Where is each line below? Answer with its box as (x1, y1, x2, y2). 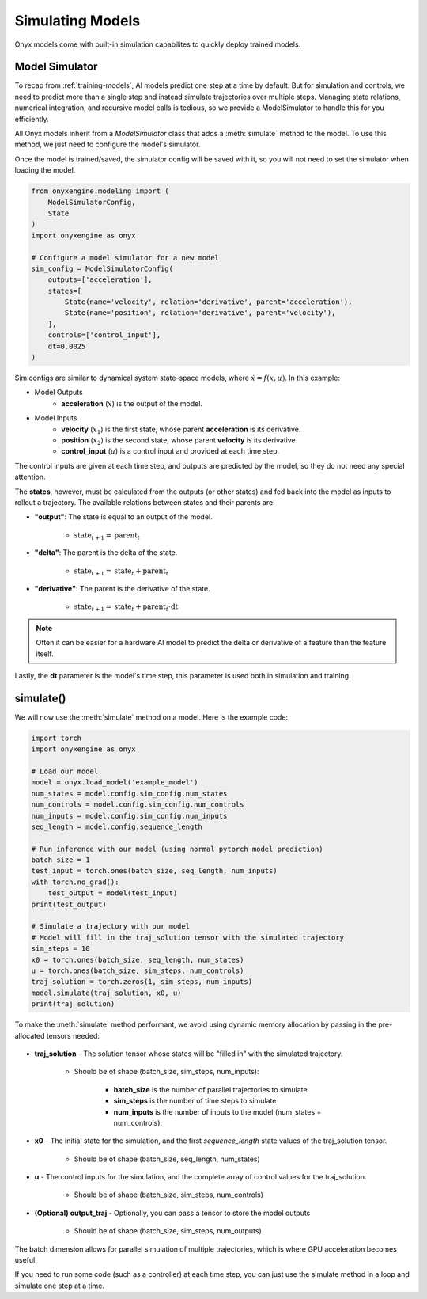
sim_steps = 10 (31, 944, 90, 953)
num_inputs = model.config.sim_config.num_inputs (31, 811, 228, 820)
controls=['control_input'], (47, 331, 161, 340)
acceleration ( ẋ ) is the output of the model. (61, 398, 203, 408)
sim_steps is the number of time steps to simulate (113, 1096, 277, 1106)
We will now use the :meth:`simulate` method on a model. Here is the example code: (14, 712, 289, 722)
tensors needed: (46, 1031, 100, 1040)
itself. (36, 649, 55, 659)
